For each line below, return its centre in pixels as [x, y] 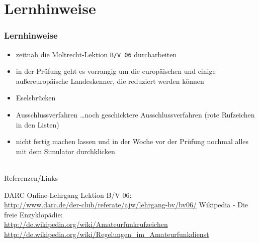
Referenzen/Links [31, 178]
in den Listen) [37, 124]
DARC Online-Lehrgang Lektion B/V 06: [68, 195]
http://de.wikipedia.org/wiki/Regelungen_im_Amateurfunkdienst [107, 234]
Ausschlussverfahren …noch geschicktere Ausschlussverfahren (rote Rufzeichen [135, 115]
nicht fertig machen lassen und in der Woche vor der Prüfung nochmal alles [132, 141]
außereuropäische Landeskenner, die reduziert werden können [110, 81]
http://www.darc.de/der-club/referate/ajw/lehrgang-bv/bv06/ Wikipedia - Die [126, 205]
